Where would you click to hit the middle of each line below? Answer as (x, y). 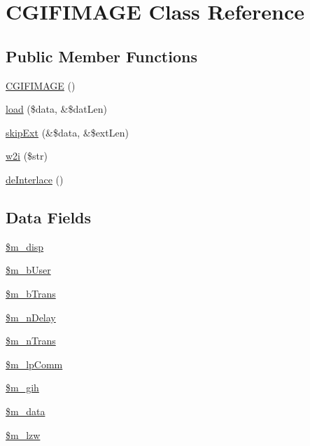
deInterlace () (35, 179)
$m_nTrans (31, 341)
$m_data (26, 411)
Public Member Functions (101, 56)
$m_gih (22, 388)
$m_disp (25, 246)
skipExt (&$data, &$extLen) (67, 132)
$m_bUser (28, 270)
